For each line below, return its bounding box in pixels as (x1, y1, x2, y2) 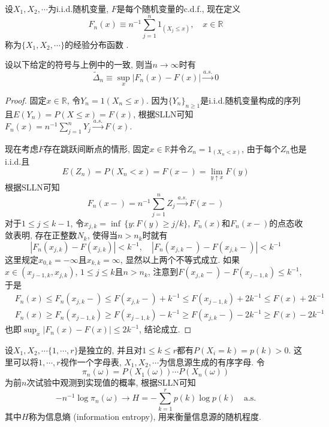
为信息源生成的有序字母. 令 (159, 355, 265, 368)
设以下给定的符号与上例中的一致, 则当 (5, 58, 153, 71)
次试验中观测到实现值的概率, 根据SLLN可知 (26, 376, 196, 389)
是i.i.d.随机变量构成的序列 (200, 93, 301, 106)
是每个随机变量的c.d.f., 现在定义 (116, 2, 241, 14)
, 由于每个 (242, 142, 280, 155)
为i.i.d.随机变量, (47, 2, 109, 14)
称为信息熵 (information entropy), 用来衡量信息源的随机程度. (28, 410, 261, 422)
